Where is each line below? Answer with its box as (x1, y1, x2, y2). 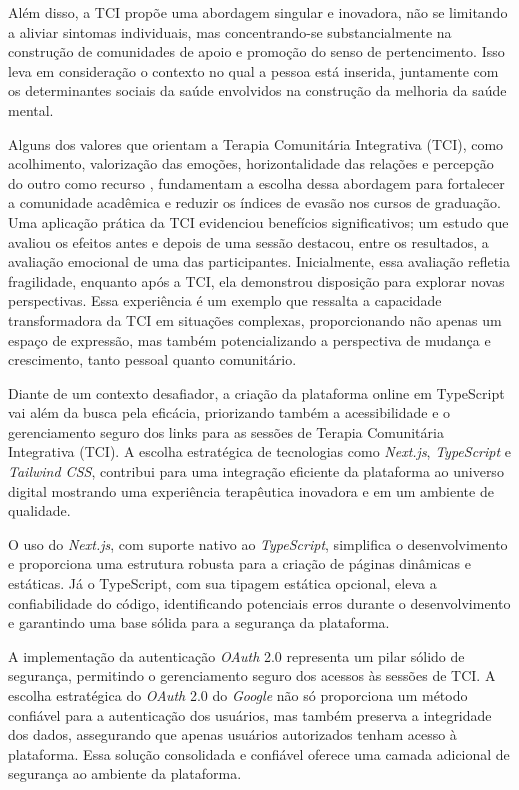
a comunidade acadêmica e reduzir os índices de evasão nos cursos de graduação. (8, 192, 501, 213)
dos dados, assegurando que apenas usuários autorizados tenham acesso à (8, 724, 457, 745)
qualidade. (8, 500, 71, 521)
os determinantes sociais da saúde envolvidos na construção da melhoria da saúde (8, 80, 507, 101)
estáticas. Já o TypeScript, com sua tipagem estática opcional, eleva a (8, 573, 437, 594)
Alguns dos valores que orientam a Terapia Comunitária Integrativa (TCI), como (8, 133, 504, 154)
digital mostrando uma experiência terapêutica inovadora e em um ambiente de (8, 480, 494, 501)
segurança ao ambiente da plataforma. (8, 763, 242, 784)
